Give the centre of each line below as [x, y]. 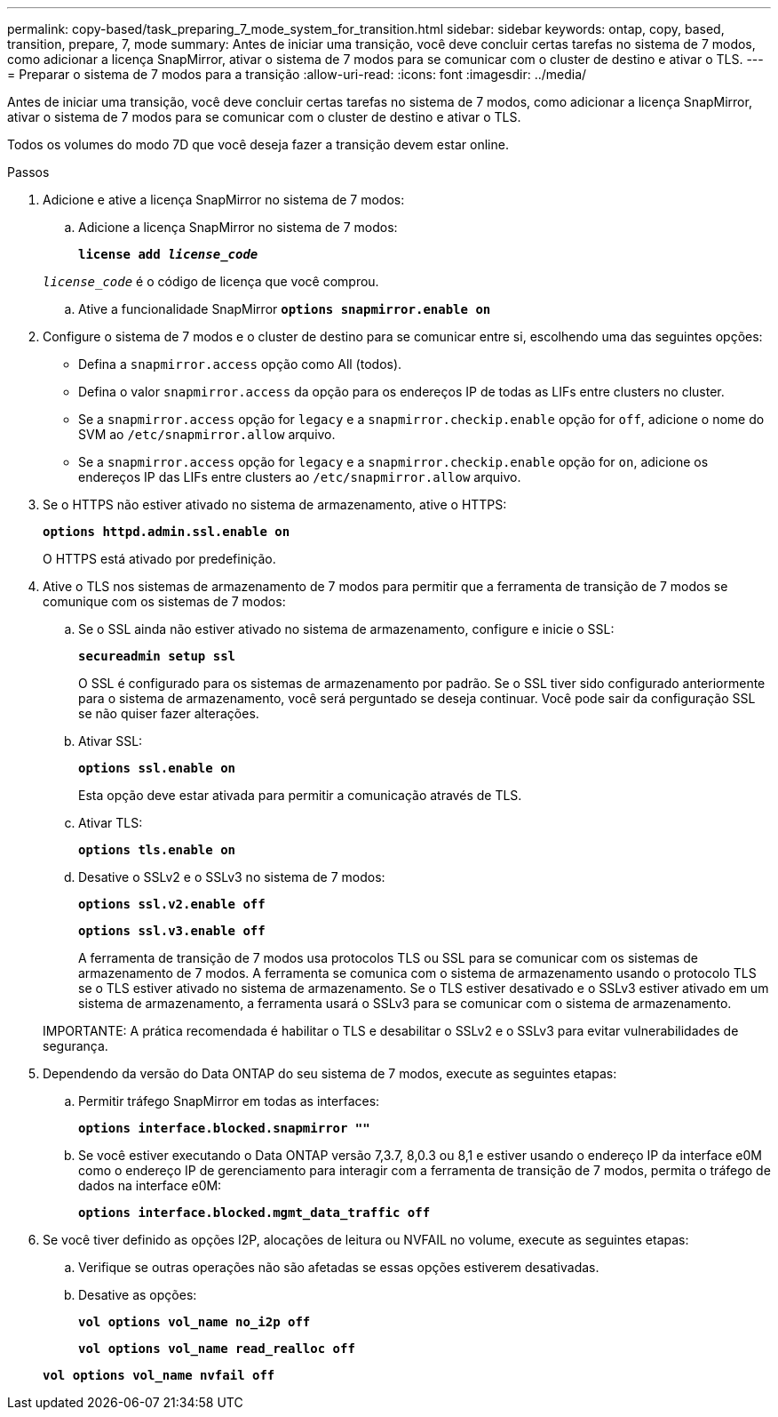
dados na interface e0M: [150, 1185]
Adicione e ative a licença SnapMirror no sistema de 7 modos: [224, 200]
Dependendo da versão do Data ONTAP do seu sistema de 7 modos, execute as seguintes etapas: [330, 1073]
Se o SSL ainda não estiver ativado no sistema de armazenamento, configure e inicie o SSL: [346, 629]
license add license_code [168, 254]
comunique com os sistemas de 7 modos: [164, 601]
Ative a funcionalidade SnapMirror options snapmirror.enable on [285, 309]
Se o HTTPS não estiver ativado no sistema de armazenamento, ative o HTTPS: [275, 504]
